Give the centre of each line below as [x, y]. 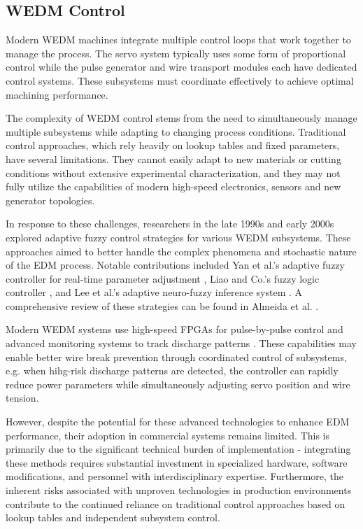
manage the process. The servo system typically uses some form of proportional [176, 53]
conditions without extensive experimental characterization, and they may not [173, 172]
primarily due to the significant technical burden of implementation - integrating [178, 449]
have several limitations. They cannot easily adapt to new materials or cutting [173, 158]
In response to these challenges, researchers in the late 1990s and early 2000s [170, 224]
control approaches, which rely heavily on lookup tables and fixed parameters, [173, 145]
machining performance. [57, 94]
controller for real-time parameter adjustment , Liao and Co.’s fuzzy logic [163, 278]
